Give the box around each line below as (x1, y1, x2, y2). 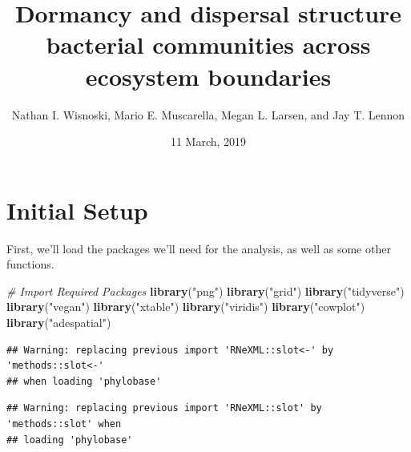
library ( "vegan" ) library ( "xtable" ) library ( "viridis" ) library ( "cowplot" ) (6, 298, 365, 315)
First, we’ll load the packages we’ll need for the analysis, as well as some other (6, 240, 391, 256)
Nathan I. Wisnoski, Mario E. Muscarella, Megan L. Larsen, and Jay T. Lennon (11, 106, 405, 123)
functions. (6, 256, 54, 272)
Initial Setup (6, 193, 148, 226)
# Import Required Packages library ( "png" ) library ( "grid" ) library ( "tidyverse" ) (6, 282, 405, 299)
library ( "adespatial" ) (6, 314, 111, 330)
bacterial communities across (46, 28, 371, 61)
